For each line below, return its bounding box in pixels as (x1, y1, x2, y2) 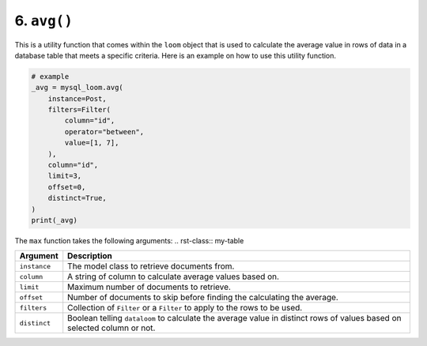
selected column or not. (67, 322, 156, 333)
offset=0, (47, 182, 86, 191)
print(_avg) (31, 216, 78, 224)
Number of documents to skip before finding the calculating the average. (67, 292, 339, 303)
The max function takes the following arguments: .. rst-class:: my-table (14, 235, 244, 245)
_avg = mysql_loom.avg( (31, 83, 124, 92)
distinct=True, (47, 194, 107, 203)
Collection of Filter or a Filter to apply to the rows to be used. (67, 303, 303, 314)
